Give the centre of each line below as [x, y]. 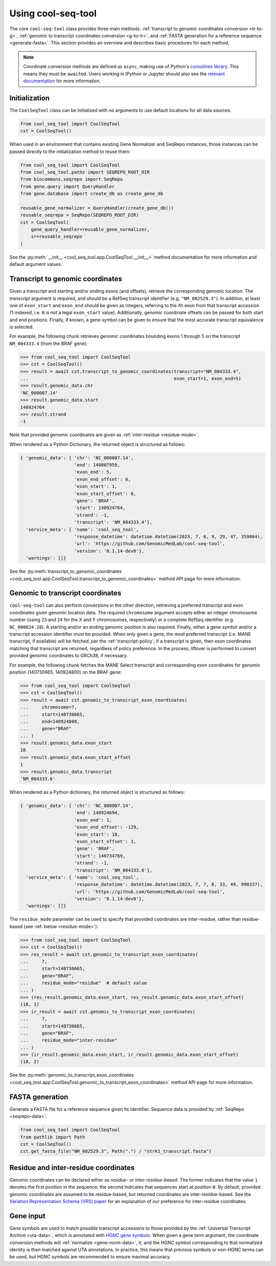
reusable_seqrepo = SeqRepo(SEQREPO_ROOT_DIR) [79, 215]
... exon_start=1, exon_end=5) [131, 379]
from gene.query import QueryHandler [67, 186]
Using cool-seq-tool [53, 13]
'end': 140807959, [97, 465]
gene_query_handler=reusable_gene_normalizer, [90, 230]
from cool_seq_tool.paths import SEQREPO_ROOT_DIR [85, 172]
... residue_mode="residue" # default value [84, 983]
